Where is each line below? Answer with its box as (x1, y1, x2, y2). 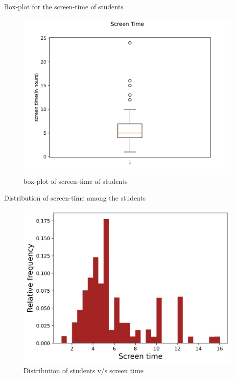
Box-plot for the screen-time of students (4, 1, 123, 11)
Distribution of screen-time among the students (4, 192, 146, 202)
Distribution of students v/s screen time (23, 365, 143, 376)
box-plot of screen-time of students (23, 176, 128, 186)
